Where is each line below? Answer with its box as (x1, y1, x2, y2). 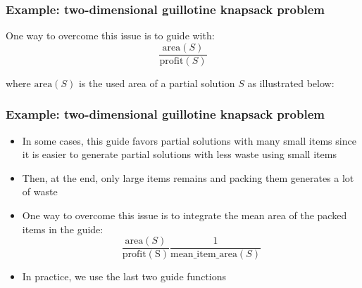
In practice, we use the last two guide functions (22, 269, 226, 284)
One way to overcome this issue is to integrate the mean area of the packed (22, 208, 347, 223)
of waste (22, 184, 58, 199)
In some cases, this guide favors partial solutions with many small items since (22, 133, 356, 148)
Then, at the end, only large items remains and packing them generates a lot (22, 170, 354, 185)
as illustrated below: (247, 75, 335, 90)
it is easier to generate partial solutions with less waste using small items (22, 147, 337, 162)
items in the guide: (22, 221, 104, 236)
